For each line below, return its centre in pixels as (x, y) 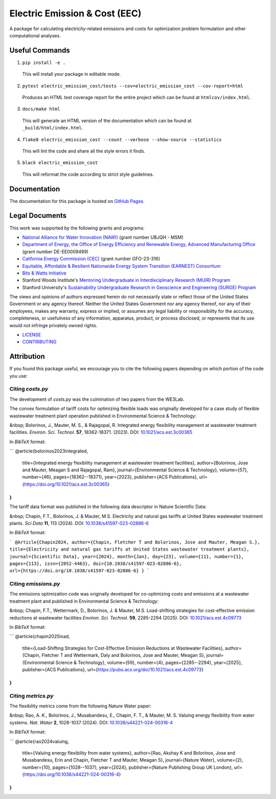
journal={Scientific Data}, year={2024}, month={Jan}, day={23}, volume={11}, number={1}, (127, 556)
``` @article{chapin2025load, (40, 636)
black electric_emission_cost (60, 163)
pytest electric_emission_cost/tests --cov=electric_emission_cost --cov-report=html (133, 86)
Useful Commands (40, 50)
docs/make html (41, 109)
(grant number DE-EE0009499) (55, 252)
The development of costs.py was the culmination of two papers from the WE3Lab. (97, 399)
